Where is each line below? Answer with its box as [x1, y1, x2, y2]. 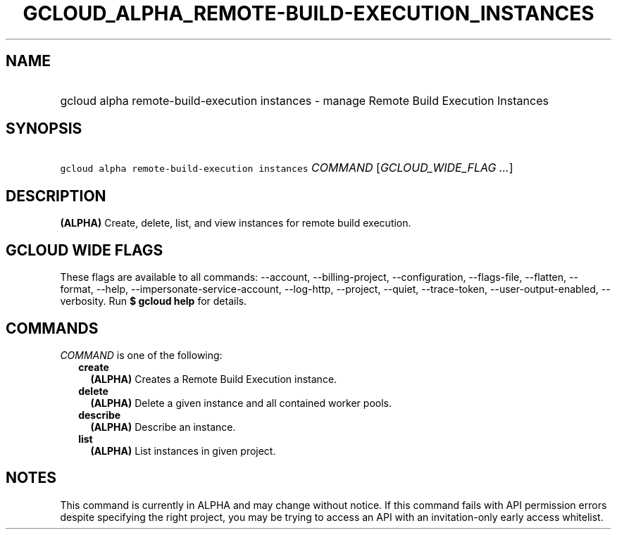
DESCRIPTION [6, 187, 106, 205]
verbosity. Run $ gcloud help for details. [60, 295, 247, 308]
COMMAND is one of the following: [60, 348, 223, 361]
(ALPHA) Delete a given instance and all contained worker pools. [90, 396, 392, 409]
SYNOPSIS [6, 120, 82, 138]
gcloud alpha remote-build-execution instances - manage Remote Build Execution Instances [60, 93, 549, 108]
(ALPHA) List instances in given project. [90, 444, 276, 457]
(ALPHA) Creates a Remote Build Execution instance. [90, 372, 337, 385]
